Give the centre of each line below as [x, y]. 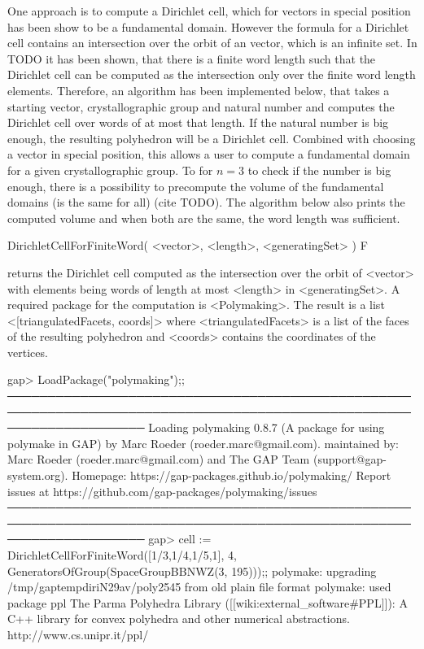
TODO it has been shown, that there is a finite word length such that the [192, 58]
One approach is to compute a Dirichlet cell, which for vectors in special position [209, 11]
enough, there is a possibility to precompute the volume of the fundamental [196, 186]
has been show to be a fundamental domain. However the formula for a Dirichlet [208, 26]
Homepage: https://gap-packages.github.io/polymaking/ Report [232, 475]
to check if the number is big [319, 170]
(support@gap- [350, 459]
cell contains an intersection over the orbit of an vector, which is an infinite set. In [212, 43]
